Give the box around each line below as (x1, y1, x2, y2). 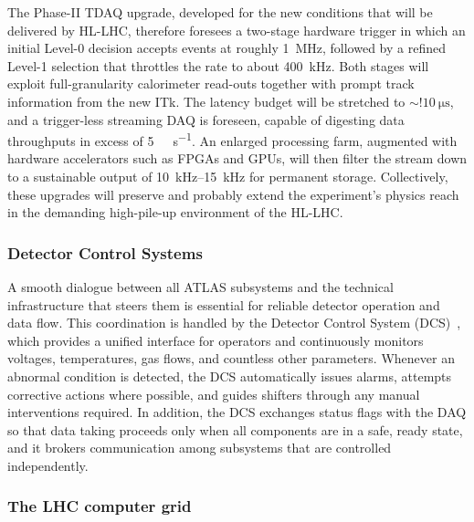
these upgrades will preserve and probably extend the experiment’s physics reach (7, 184, 459, 204)
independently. (7, 455, 89, 475)
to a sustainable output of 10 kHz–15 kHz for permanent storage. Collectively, (7, 167, 448, 185)
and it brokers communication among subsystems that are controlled (7, 438, 392, 457)
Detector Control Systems (7, 241, 203, 264)
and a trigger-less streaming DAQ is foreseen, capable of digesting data (7, 110, 405, 129)
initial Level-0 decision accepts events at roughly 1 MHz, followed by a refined (7, 38, 446, 57)
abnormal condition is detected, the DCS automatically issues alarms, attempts (7, 366, 452, 385)
